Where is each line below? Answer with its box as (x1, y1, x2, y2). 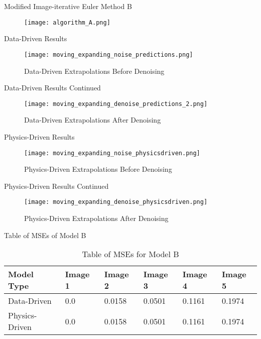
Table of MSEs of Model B (4, 230, 86, 240)
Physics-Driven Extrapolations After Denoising (24, 213, 169, 223)
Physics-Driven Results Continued (4, 180, 109, 191)
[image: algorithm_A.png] (24, 19, 110, 26)
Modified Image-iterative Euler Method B (4, 1, 132, 11)
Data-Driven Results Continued (4, 82, 101, 93)
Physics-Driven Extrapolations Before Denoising (24, 164, 172, 174)
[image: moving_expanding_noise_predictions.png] (24, 51, 193, 58)
